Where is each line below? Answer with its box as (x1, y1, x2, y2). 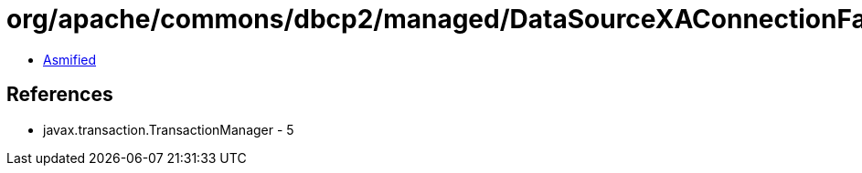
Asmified (43, 51, 97, 67)
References (6, 83, 113, 107)
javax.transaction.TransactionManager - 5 (43, 121, 294, 137)
